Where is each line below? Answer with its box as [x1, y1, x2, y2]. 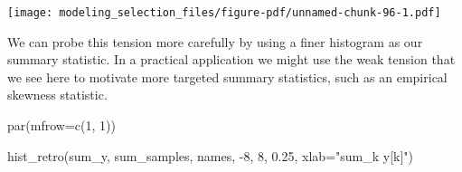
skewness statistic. [7, 85, 108, 104]
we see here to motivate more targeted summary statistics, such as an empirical [7, 67, 448, 86]
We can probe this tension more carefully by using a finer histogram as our [7, 32, 423, 51]
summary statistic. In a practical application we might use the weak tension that [7, 50, 456, 69]
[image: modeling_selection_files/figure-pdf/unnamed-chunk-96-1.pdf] [7, 6, 441, 19]
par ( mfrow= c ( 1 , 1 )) [7, 116, 116, 135]
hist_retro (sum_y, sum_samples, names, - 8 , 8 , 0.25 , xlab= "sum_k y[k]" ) [7, 146, 414, 165]
